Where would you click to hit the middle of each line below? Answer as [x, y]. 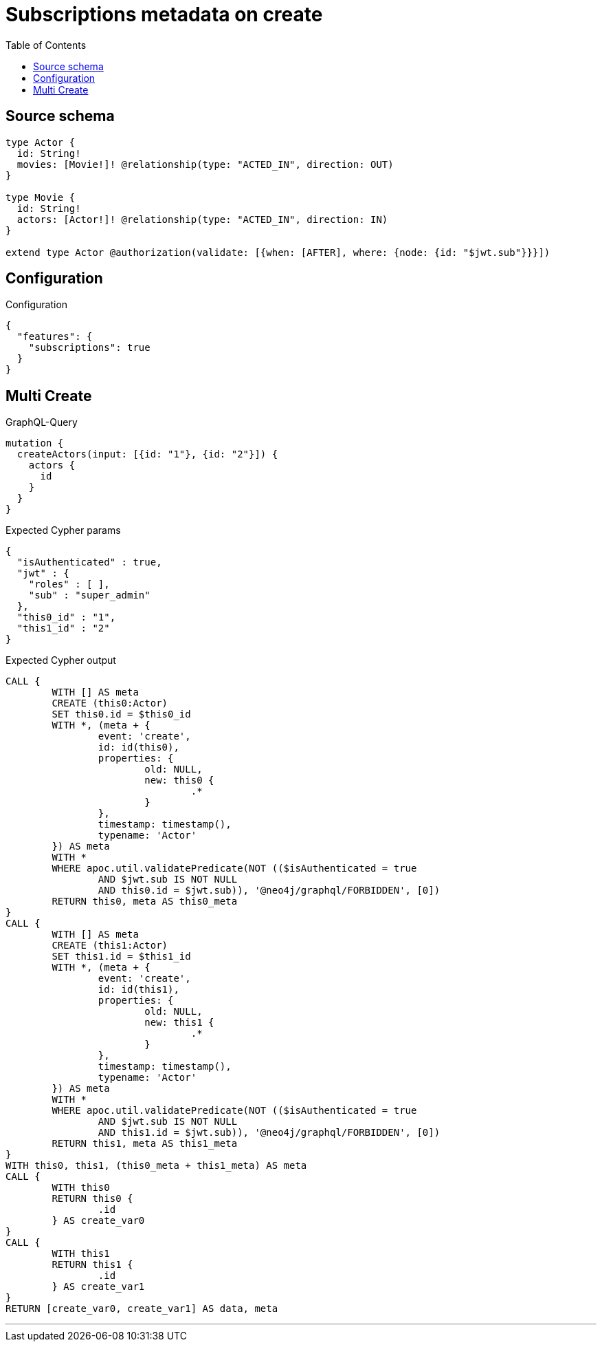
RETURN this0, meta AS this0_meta [145, 902]
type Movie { [41, 197]
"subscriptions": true [89, 348]
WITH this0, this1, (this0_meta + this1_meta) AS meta [156, 1166]
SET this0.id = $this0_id [121, 714]
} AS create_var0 [98, 1221]
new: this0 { [179, 780]
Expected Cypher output [61, 660]
